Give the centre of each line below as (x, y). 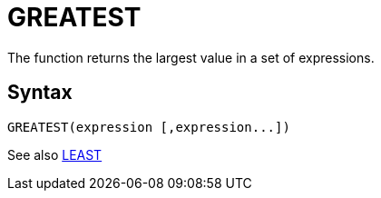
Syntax (40, 93)
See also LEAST (55, 154)
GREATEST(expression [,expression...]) (149, 127)
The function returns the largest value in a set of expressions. (191, 57)
